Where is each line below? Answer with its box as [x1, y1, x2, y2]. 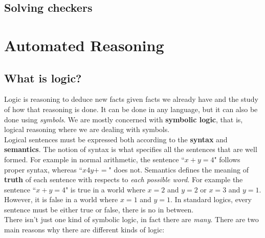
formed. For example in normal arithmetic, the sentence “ [4, 154, 185, 164]
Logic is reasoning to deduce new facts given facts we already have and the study [4, 94, 258, 104]
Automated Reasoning [4, 34, 164, 55]
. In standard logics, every [170, 194, 252, 205]
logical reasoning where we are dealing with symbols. [4, 124, 170, 135]
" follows [214, 154, 240, 164]
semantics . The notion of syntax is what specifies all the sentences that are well [4, 144, 257, 155]
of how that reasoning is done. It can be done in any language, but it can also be [4, 103, 258, 114]
